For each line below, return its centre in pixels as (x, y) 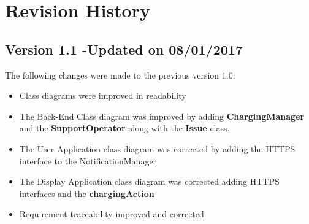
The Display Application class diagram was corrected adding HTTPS (149, 181)
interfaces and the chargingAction (87, 193)
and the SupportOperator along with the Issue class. (124, 128)
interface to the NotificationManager (88, 160)
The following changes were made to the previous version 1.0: (120, 75)
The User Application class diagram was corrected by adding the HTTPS (157, 148)
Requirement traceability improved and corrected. (113, 214)
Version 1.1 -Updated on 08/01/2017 (124, 49)
